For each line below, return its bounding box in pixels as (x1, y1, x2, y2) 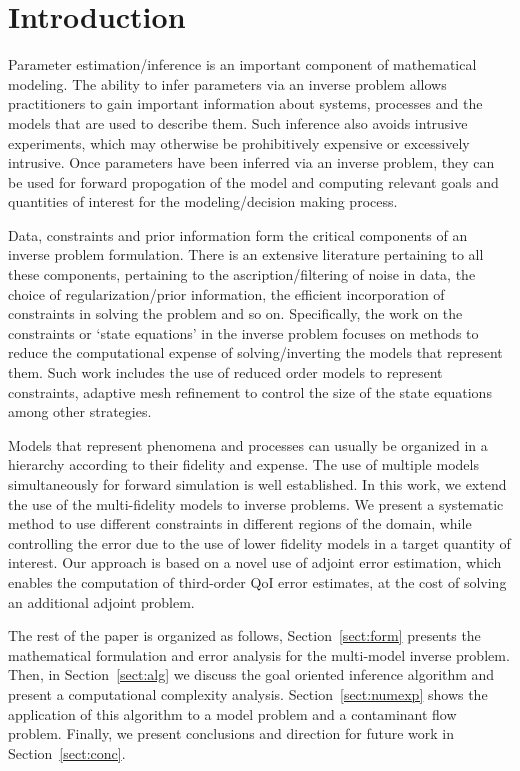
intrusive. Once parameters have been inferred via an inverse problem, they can (8, 152, 495, 173)
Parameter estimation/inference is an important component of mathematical (8, 54, 477, 75)
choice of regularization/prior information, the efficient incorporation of (8, 283, 445, 304)
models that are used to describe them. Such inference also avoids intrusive (8, 112, 468, 133)
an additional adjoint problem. (8, 591, 195, 612)
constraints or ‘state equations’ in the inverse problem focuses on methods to (8, 322, 479, 343)
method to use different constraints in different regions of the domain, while (8, 513, 472, 534)
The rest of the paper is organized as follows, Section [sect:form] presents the (8, 625, 481, 646)
